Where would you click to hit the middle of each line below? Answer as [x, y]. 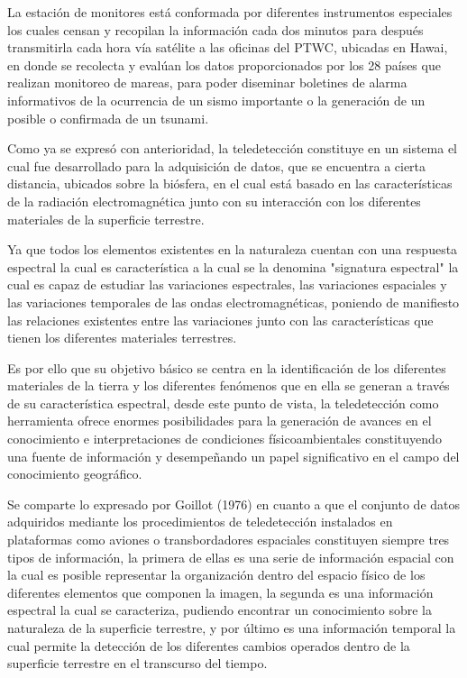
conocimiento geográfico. [75, 474]
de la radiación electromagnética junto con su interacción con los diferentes [214, 201]
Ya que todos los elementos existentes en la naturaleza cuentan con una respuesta [233, 249]
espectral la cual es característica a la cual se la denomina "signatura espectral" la [233, 266]
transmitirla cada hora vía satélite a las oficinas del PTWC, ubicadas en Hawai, [228, 47]
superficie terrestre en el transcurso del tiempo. [137, 663]
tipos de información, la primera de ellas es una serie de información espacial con [231, 557]
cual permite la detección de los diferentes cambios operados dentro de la [209, 645]
